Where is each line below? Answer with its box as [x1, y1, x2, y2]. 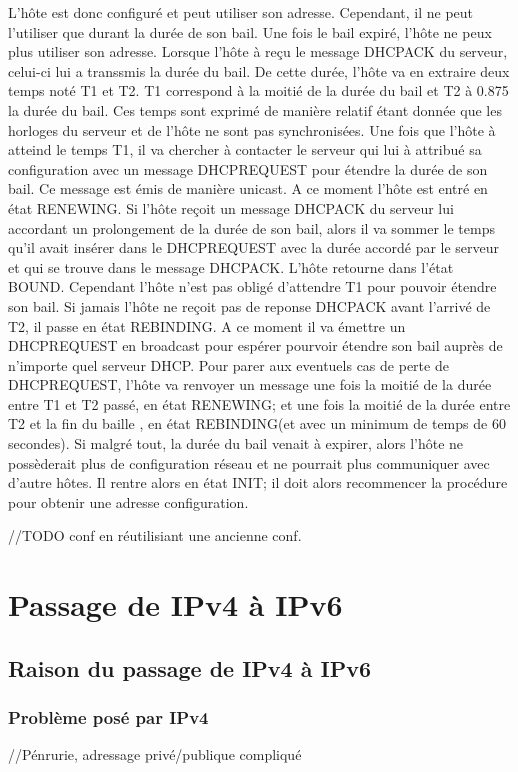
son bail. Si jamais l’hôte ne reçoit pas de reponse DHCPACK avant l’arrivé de [8, 295, 491, 316]
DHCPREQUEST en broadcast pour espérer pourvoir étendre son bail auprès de [8, 335, 503, 356]
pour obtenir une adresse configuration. [8, 491, 249, 512]
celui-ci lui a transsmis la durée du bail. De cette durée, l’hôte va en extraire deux [8, 60, 510, 81]
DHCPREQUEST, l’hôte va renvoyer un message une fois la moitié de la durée [8, 374, 492, 395]
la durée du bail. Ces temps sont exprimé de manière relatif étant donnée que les [8, 99, 502, 120]
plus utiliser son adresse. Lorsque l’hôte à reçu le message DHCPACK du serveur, [8, 41, 508, 62]
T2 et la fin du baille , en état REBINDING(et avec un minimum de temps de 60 [8, 413, 506, 434]
